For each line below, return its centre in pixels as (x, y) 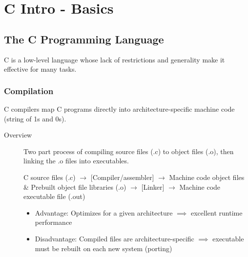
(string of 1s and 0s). (35, 118)
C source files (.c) (50, 177)
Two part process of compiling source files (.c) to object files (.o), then (129, 151)
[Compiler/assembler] (122, 177)
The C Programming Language (84, 39)
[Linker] (153, 187)
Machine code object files (207, 177)
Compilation (29, 90)
